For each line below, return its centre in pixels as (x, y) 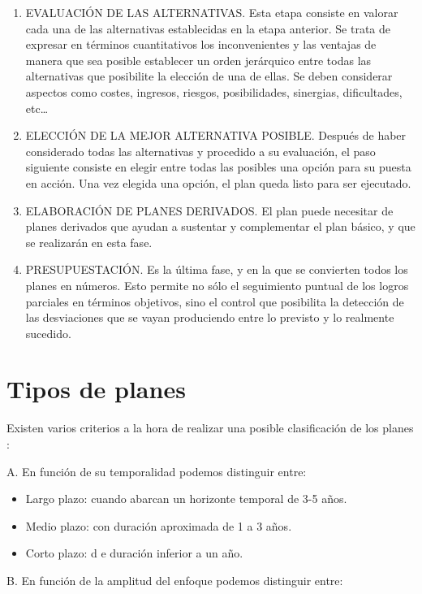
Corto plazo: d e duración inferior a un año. (134, 553)
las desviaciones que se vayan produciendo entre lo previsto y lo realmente (210, 317)
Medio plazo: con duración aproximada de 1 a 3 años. (159, 525)
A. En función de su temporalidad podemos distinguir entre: (157, 471)
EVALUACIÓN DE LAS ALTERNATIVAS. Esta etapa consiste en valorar (212, 12)
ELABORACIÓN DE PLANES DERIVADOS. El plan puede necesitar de (209, 210)
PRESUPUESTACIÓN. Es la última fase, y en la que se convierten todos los (217, 269)
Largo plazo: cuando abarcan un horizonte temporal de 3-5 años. (186, 499)
